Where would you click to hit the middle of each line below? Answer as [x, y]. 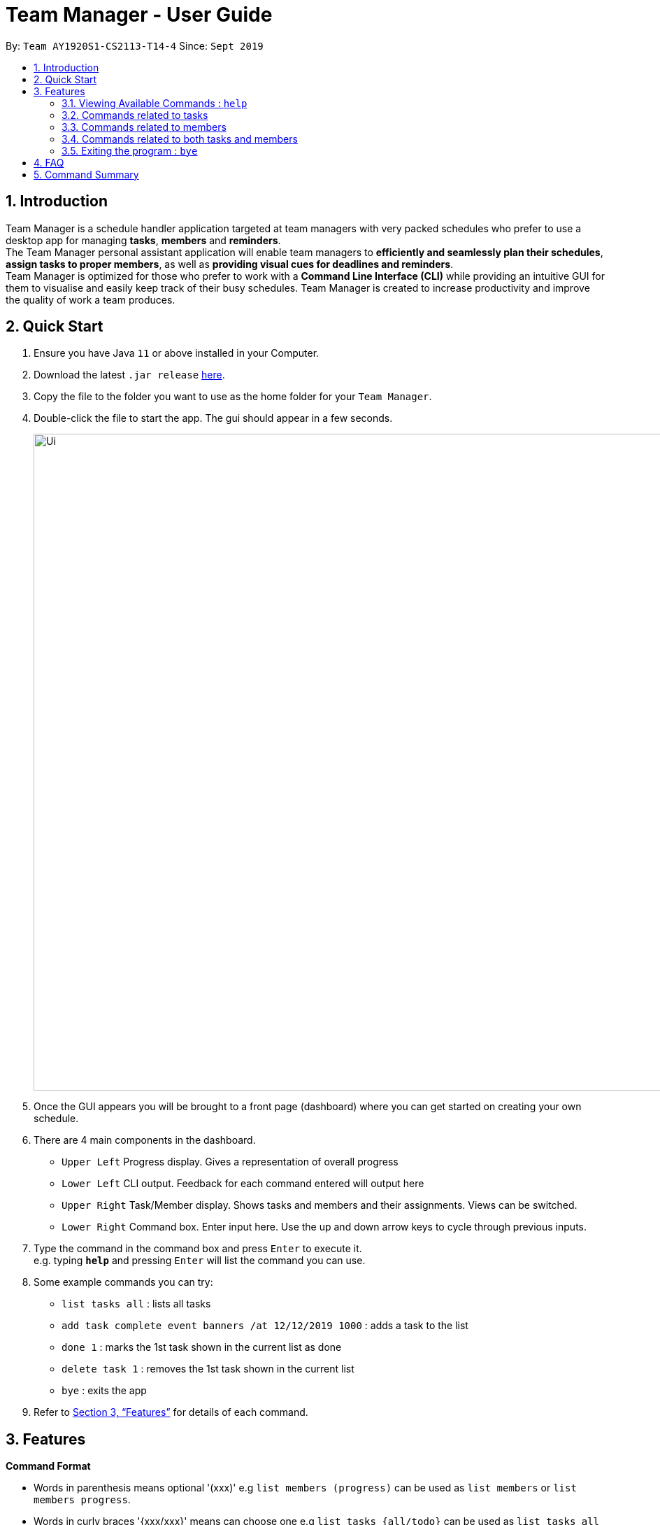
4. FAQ [49, 162]
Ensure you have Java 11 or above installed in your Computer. [177, 353]
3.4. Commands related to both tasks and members [180, 139]
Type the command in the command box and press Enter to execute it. [198, 1249]
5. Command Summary [86, 174]
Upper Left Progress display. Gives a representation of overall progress [230, 1162]
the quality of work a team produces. [91, 299]
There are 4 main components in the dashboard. [145, 1140]
